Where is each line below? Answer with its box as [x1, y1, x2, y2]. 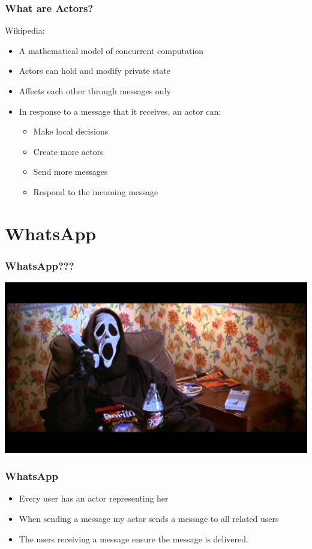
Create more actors [33, 145, 104, 157]
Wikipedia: [5, 24, 45, 37]
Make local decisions [33, 125, 109, 138]
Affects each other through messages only [19, 85, 171, 97]
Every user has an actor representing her [19, 492, 169, 505]
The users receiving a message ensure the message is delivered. [19, 532, 248, 545]
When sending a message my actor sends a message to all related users [19, 512, 279, 525]
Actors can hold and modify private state [19, 64, 171, 77]
